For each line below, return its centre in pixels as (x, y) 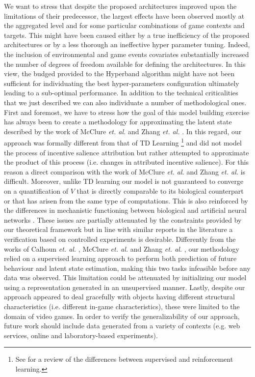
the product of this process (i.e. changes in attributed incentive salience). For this (126, 162)
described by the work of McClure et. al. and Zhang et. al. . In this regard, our (123, 131)
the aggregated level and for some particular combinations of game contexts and (124, 25)
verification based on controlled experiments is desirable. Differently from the (120, 239)
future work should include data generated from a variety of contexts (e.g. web (122, 326)
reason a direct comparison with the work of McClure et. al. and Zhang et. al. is (125, 171)
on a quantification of (36, 190)
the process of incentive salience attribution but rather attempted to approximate (127, 152)
